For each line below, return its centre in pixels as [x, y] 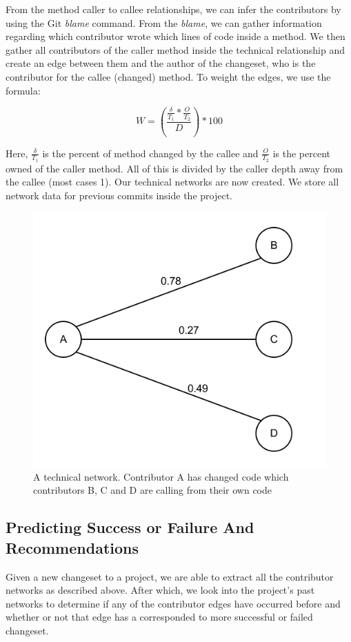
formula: [23, 90]
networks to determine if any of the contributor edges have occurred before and [173, 603]
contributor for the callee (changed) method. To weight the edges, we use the [168, 76]
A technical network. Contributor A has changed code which [161, 476]
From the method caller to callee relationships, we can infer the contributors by [173, 9]
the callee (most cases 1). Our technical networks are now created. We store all [172, 182]
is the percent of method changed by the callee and [150, 153]
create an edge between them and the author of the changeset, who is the [161, 63]
